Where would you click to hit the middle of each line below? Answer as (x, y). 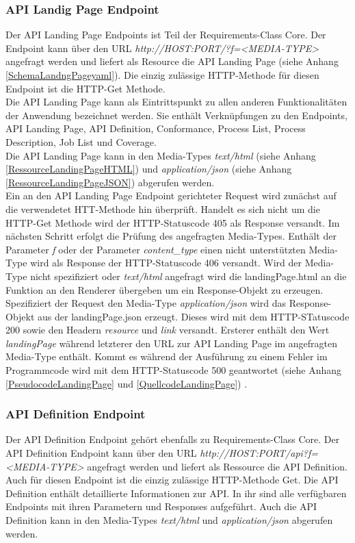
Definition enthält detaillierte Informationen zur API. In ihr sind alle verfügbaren (176, 493)
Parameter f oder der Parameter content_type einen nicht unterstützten (156, 249)
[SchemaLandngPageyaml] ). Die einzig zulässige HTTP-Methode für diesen (162, 75)
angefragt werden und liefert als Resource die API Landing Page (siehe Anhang (172, 61)
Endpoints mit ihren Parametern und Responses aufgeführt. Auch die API (161, 506)
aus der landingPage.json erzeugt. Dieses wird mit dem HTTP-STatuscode (194, 316)
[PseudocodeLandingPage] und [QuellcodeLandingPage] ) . (127, 383)
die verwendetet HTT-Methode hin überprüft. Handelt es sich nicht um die (163, 209)
